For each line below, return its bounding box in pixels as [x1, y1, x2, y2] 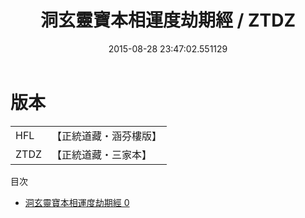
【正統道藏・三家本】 [51, 147, 153, 161]
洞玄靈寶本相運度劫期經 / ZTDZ [39, 9, 297, 32]
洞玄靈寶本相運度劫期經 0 [24, 196, 130, 208]
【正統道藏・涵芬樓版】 [51, 129, 163, 143]
